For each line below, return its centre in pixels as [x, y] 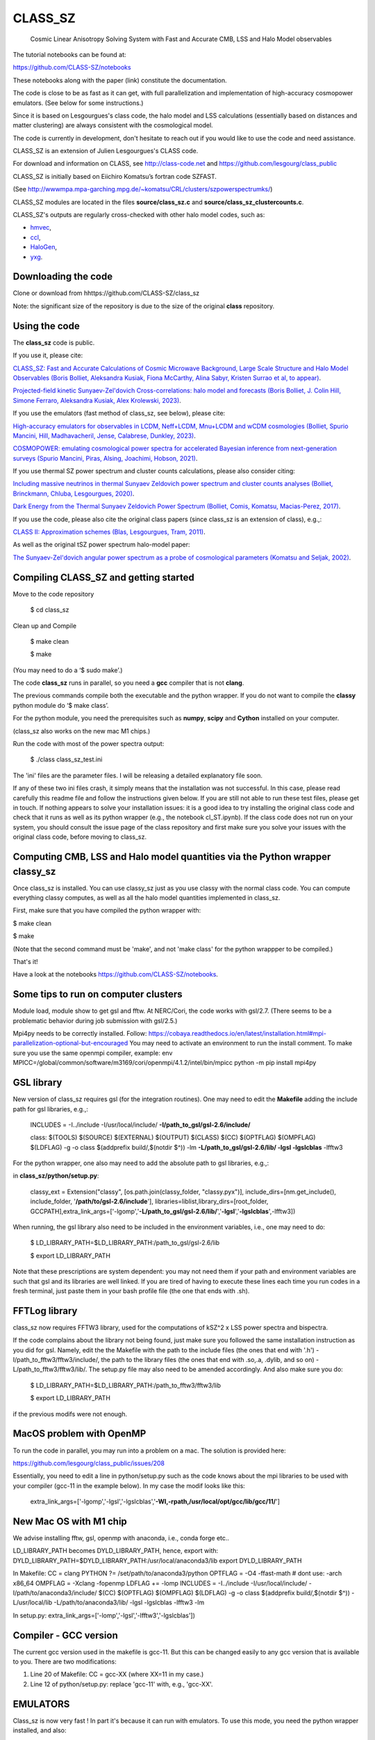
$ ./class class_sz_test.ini [66, 759]
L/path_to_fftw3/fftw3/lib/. [50, 1369]
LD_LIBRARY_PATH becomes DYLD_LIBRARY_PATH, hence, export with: [116, 1551]
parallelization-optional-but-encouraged [70, 1043]
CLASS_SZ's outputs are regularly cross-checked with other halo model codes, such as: [139, 215]
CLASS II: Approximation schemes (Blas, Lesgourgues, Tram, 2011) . [109, 532]
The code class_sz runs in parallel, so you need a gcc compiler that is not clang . [128, 683]
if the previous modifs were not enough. [70, 1414]
